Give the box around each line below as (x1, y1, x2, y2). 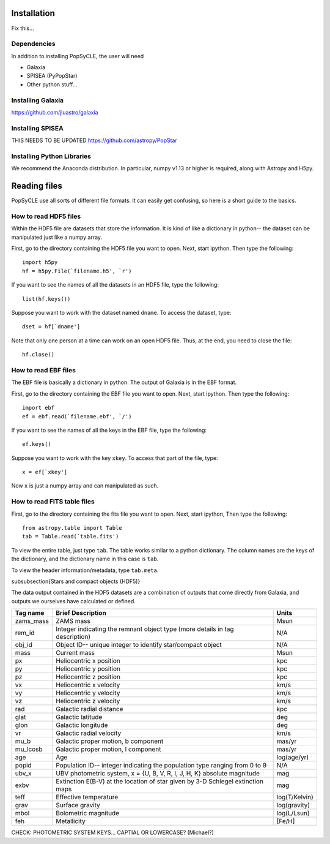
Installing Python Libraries (11, 152, 92, 160)
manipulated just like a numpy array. (11, 233, 103, 241)
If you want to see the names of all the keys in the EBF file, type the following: (11, 426, 207, 434)
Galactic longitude (56, 721, 108, 729)
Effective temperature (56, 793, 119, 802)
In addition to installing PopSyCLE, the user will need (11, 52, 144, 59)
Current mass (56, 649, 95, 657)
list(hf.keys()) (22, 295, 71, 303)
